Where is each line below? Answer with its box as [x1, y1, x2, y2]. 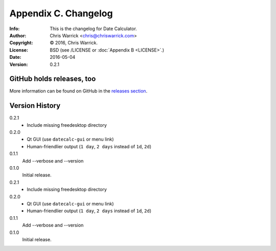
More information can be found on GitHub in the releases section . [9, 88, 148, 94]
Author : [9, 32, 27, 38]
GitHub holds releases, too [9, 75, 96, 83]
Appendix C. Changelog [9, 8, 113, 19]
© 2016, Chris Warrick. [50, 40, 98, 46]
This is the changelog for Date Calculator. [50, 26, 137, 32]
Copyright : [9, 40, 33, 46]
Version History [9, 101, 61, 110]
